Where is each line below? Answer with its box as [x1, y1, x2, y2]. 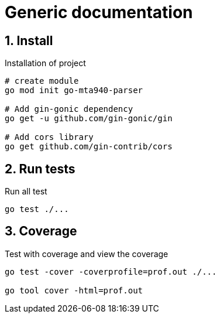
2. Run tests [5, 161, 75, 176]
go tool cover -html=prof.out [5, 285, 143, 295]
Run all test [5, 186, 47, 197]
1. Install [5, 33, 53, 48]
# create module [5, 76, 79, 86]
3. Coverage [5, 224, 77, 239]
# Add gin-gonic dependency [5, 104, 133, 114]
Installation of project [5, 58, 86, 69]
